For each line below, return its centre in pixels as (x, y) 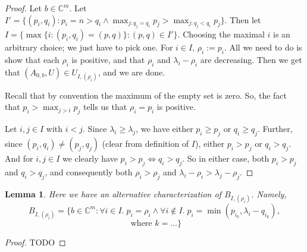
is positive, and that (108, 59)
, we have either (165, 129)
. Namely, (269, 193)
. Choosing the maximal (221, 34)
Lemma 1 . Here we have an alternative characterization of (113, 193)
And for (19, 158)
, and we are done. (131, 72)
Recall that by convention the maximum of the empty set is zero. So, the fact (146, 95)
